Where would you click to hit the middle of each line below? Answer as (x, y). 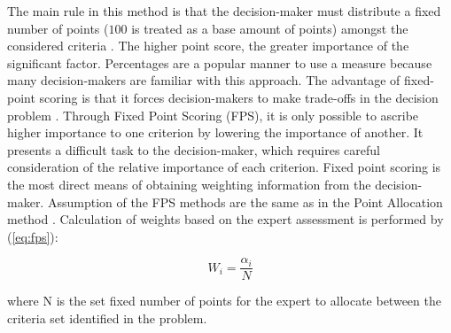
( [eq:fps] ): (33, 236)
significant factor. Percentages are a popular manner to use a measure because (220, 62)
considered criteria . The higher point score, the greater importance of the (208, 46)
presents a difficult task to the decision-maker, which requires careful (194, 149)
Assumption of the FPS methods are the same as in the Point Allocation (245, 201)
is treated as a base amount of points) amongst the (270, 28)
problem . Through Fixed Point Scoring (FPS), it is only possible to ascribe (213, 115)
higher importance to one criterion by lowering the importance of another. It (215, 132)
